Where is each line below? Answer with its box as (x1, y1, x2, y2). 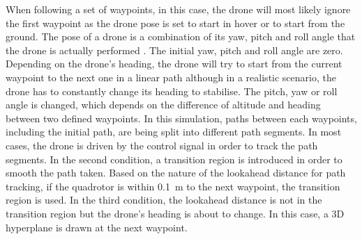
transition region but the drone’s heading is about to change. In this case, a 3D (6, 206, 345, 220)
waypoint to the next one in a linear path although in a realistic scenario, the (6, 69, 336, 84)
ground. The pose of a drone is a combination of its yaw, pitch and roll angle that (6, 29, 356, 44)
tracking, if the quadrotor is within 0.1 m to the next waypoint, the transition (6, 179, 340, 193)
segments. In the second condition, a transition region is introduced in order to (6, 151, 342, 166)
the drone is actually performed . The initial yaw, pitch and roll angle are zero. (6, 42, 343, 57)
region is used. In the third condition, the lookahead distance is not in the (6, 192, 322, 207)
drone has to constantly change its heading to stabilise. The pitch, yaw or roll (6, 83, 338, 98)
